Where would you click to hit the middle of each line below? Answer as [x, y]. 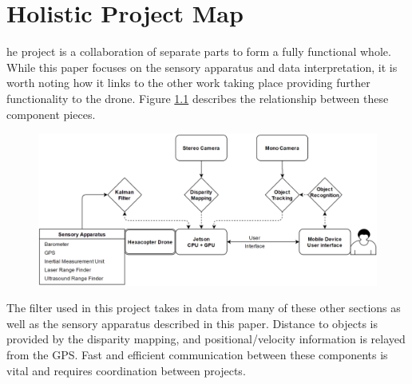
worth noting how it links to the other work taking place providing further [188, 83]
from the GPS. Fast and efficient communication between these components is [197, 354]
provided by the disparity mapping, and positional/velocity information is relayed [206, 339]
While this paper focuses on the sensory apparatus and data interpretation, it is [202, 67]
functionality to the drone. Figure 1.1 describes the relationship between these [198, 98]
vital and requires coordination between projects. [126, 370]
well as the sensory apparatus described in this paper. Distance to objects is [192, 323]
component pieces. [51, 114]
